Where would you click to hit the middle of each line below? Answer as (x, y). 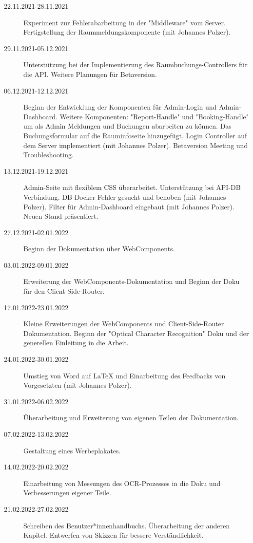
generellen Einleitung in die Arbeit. (76, 343)
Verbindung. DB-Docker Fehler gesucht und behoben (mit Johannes (125, 197)
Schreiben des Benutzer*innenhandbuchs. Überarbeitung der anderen (126, 525)
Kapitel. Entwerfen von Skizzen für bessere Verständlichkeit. (114, 535)
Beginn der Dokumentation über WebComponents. (99, 249)
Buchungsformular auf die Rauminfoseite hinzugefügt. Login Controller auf (135, 135)
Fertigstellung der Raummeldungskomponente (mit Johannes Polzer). (127, 32)
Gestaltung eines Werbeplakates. (72, 450)
